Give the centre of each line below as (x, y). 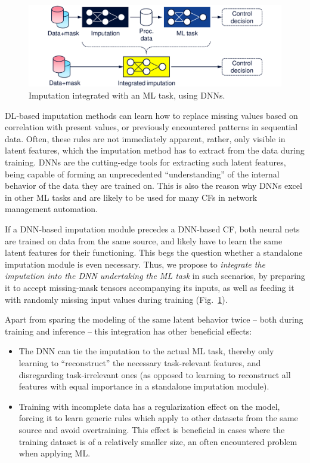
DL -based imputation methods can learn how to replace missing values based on (151, 115)
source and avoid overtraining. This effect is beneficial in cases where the (152, 429)
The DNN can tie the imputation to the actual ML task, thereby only (146, 351)
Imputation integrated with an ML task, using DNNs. (127, 95)
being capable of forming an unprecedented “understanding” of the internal (142, 174)
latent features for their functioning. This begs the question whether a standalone (154, 252)
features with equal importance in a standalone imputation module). (144, 386)
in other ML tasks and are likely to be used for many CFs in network (131, 197)
